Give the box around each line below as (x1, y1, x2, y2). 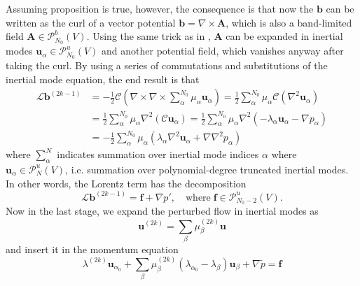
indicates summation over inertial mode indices (57, 147, 259, 162)
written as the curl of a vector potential (6, 15, 176, 29)
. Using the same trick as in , (86, 29, 211, 43)
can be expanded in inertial (226, 29, 343, 43)
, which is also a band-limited (226, 15, 352, 29)
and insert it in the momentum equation (6, 241, 179, 256)
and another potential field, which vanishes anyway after (102, 43, 344, 58)
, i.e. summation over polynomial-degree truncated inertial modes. (65, 162, 349, 176)
